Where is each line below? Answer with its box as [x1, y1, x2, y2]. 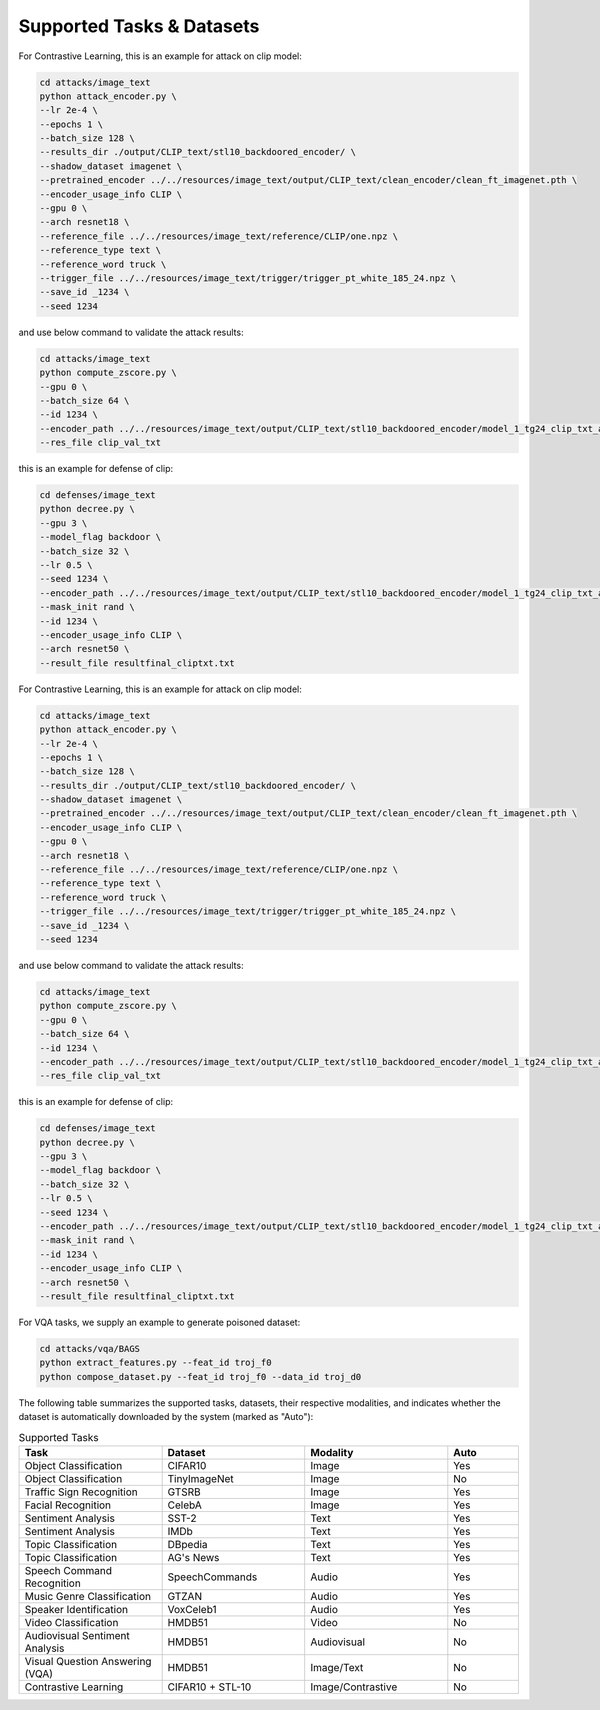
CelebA [167, 1498, 202, 1512]
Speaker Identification [24, 1602, 129, 1616]
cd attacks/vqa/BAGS [39, 1343, 140, 1354]
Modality [310, 1445, 354, 1459]
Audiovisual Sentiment [24, 1628, 130, 1642]
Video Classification [24, 1615, 119, 1629]
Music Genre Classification [24, 1589, 152, 1603]
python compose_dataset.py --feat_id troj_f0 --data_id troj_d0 [39, 1371, 362, 1382]
